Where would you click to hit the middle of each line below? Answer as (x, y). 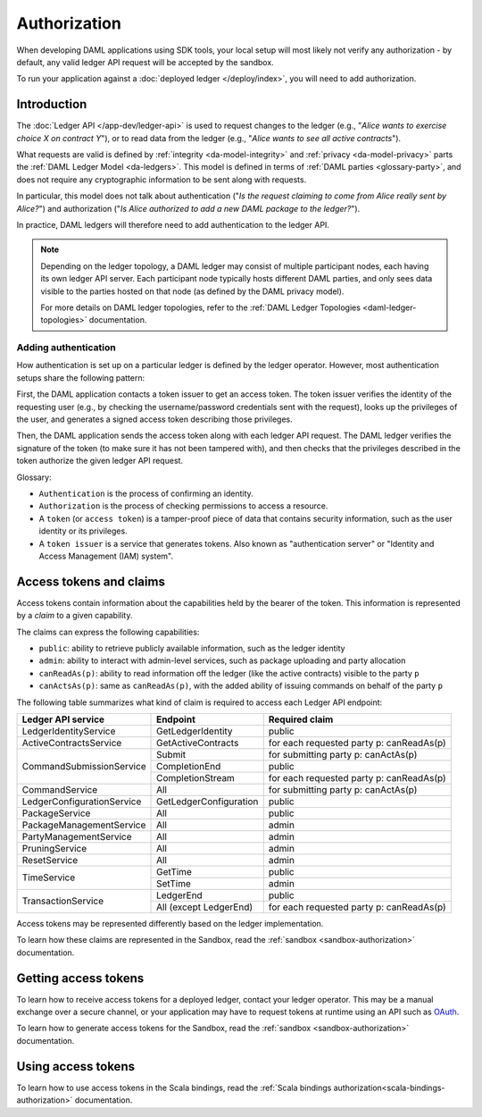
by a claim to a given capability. (75, 616)
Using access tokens (76, 1067)
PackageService (56, 813)
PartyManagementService (77, 836)
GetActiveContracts (198, 743)
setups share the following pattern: (81, 378)
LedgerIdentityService (69, 731)
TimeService (49, 878)
